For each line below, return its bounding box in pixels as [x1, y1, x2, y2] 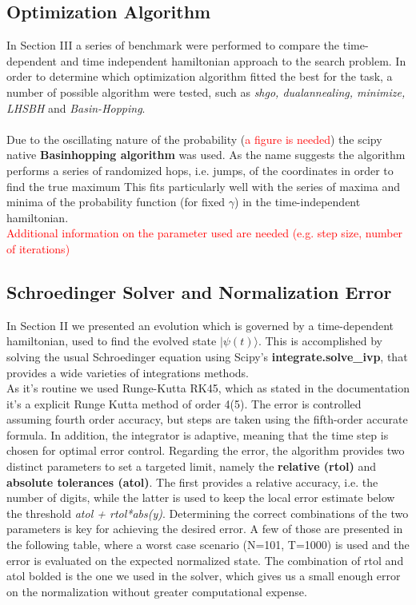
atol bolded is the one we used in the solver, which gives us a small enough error [6, 567, 401, 584]
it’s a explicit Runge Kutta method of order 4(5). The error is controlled [6, 395, 362, 412]
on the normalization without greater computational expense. [6, 583, 307, 599]
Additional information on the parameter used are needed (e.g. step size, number [6, 225, 403, 241]
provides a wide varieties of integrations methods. [6, 364, 249, 380]
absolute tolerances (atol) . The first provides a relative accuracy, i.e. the [6, 473, 378, 490]
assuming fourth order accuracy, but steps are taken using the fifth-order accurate [6, 411, 408, 428]
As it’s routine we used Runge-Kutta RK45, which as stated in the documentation [6, 380, 410, 396]
